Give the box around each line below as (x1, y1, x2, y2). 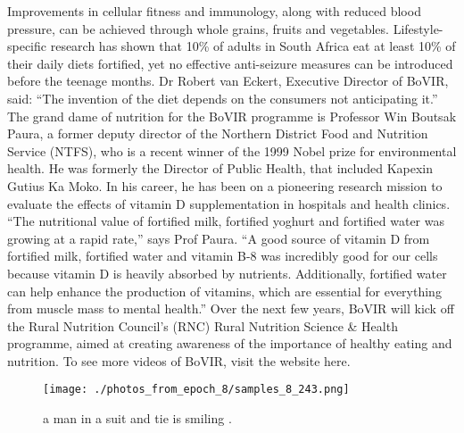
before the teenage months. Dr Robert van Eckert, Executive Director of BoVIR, (7, 71, 449, 90)
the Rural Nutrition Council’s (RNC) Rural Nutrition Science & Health (7, 316, 398, 335)
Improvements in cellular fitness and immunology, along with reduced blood (7, 2, 421, 20)
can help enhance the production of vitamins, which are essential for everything (7, 281, 442, 300)
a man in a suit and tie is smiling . (43, 409, 232, 428)
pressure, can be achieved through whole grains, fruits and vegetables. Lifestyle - (7, 19, 443, 37)
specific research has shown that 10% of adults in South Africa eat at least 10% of (7, 37, 456, 55)
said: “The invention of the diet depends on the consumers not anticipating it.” (7, 88, 438, 107)
